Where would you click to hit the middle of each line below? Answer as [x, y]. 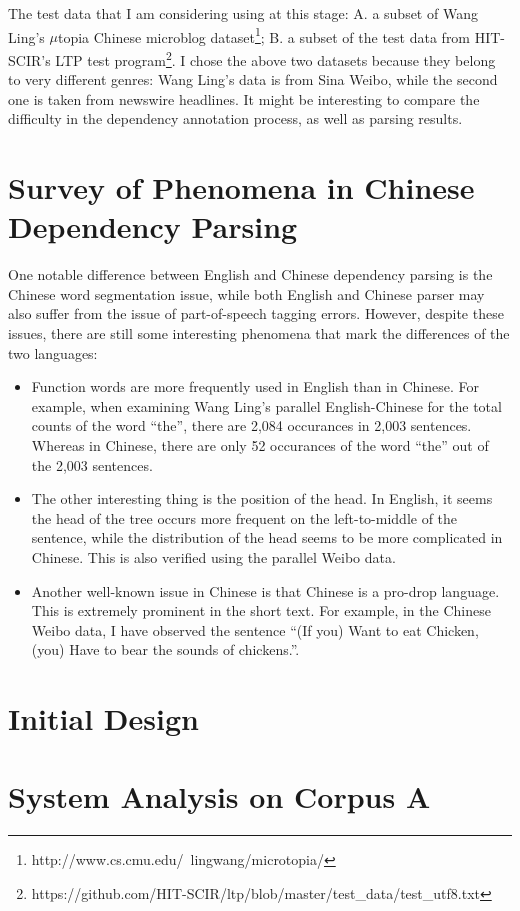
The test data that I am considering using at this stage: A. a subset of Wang [243, 13]
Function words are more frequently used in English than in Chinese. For [255, 386]
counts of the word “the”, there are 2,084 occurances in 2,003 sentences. [251, 425]
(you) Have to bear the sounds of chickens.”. [165, 649]
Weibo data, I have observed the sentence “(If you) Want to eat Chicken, [255, 629]
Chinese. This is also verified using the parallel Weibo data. [213, 556]
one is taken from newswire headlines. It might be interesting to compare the [244, 98]
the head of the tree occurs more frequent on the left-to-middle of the [244, 517]
